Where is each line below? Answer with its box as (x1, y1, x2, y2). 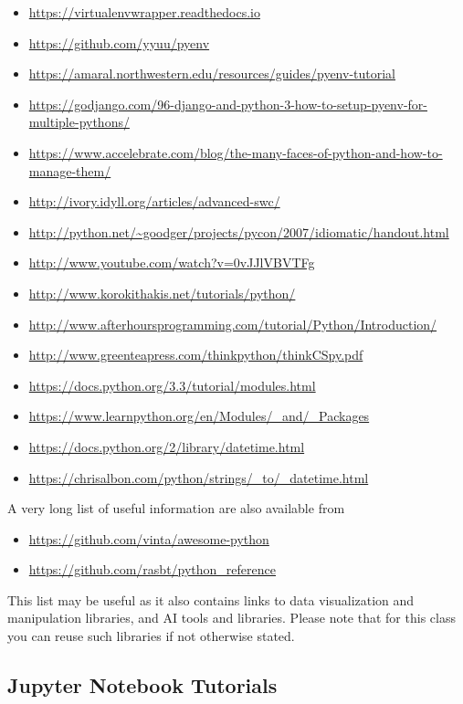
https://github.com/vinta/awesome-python (28, 529, 269, 548)
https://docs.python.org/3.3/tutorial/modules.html (28, 375, 316, 394)
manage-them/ (28, 161, 111, 180)
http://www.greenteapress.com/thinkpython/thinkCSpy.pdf (28, 345, 363, 364)
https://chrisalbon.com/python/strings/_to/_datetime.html (28, 468, 369, 487)
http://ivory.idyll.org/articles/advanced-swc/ (28, 192, 280, 211)
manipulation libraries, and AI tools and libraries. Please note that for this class (7, 608, 456, 627)
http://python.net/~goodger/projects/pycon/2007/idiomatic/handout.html (28, 222, 449, 241)
